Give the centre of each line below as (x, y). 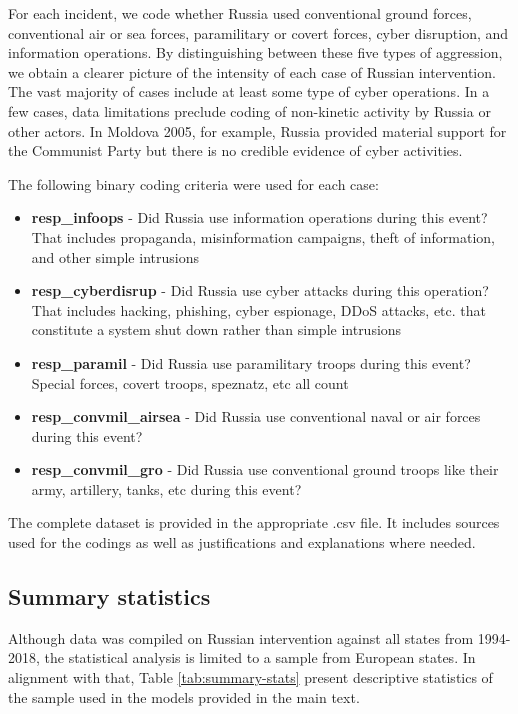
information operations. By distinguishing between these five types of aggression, (255, 52)
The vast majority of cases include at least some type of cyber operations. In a (249, 91)
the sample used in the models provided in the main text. (184, 696)
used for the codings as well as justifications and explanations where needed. (242, 542)
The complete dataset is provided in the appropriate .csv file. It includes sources (254, 522)
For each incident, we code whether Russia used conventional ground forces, (240, 13)
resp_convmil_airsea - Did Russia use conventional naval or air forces (256, 416)
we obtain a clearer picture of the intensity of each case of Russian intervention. (252, 71)
